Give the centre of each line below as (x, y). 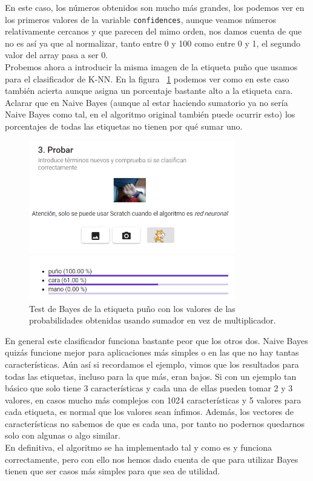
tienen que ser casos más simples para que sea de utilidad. (113, 471)
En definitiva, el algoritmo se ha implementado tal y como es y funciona (138, 447)
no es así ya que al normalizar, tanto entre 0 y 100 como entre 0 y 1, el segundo (153, 43)
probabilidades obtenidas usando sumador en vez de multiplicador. (153, 320)
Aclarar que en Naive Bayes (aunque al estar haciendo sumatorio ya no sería (147, 102)
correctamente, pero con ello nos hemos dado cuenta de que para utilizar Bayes (152, 459)
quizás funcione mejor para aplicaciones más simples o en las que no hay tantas (152, 352)
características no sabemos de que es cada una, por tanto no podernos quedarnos (155, 423)
